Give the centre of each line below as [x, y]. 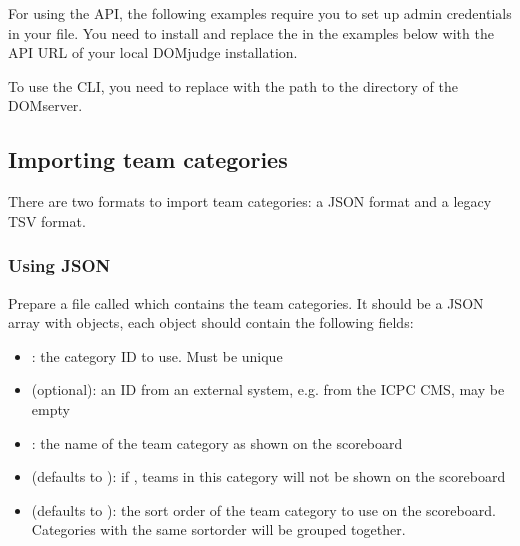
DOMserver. [45, 105]
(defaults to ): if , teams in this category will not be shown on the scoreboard [268, 476]
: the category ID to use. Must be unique [157, 355]
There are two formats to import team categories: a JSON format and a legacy [250, 201]
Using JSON [59, 265]
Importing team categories [148, 159]
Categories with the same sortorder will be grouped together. [218, 529]
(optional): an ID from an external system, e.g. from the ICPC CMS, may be [268, 389]
